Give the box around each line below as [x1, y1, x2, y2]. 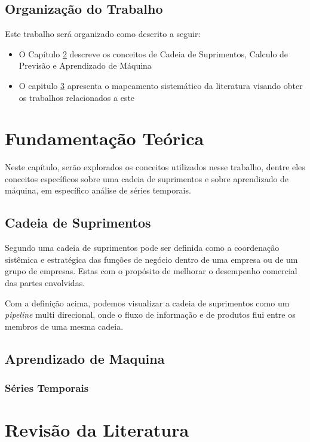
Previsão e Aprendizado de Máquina [19, 59, 152, 72]
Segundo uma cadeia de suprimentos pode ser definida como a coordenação [5, 241, 280, 254]
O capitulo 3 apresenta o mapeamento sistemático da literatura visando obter [19, 79, 303, 91]
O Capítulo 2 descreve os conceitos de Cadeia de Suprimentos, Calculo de [19, 47, 288, 60]
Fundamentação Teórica [5, 126, 204, 151]
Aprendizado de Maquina [5, 349, 165, 367]
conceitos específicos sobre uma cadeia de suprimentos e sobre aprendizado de [5, 172, 289, 185]
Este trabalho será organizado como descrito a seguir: [5, 27, 201, 40]
